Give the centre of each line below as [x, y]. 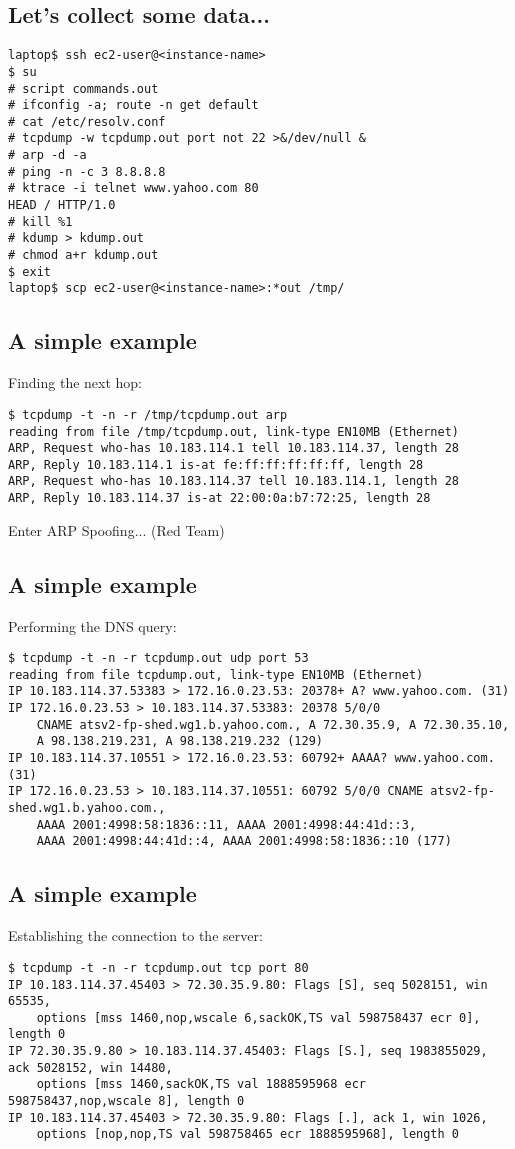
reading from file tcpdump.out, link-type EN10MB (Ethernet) [216, 674]
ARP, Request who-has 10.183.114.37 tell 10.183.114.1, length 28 [234, 481]
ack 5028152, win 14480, [90, 1067]
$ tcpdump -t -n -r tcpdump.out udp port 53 [158, 658]
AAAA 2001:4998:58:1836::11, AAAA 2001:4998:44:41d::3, [226, 824]
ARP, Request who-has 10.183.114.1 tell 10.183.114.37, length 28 [234, 448]
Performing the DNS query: [92, 625]
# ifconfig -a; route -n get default [133, 105]
